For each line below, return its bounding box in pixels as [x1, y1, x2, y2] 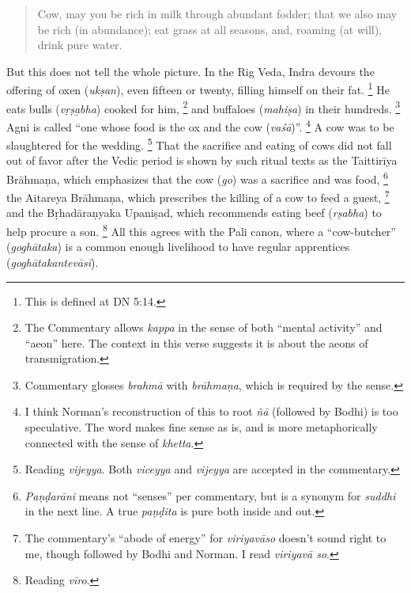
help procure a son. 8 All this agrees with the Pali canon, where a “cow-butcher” [6, 221, 396, 239]
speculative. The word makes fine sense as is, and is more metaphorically [25, 419, 378, 435]
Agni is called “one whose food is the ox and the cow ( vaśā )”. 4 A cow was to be [6, 116, 394, 135]
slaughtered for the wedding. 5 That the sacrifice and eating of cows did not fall [6, 135, 392, 153]
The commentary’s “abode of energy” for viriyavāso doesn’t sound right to [25, 530, 386, 546]
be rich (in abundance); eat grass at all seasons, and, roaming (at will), [37, 21, 383, 37]
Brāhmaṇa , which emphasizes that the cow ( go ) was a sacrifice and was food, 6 [6, 168, 388, 187]
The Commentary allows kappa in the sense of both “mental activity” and [25, 319, 383, 336]
